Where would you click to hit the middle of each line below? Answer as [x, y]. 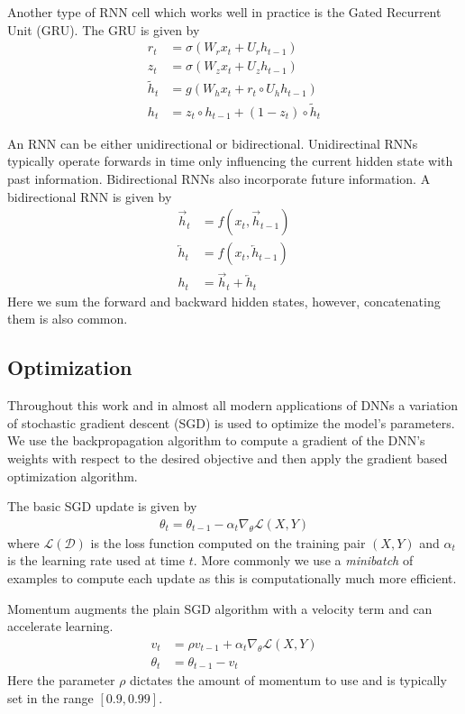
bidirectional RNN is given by [90, 196]
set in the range [50, 697]
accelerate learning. [60, 626]
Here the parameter [61, 680]
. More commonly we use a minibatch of [303, 560]
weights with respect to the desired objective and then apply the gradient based [228, 458]
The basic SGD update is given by [102, 506]
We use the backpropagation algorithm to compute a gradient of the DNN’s [216, 440]
